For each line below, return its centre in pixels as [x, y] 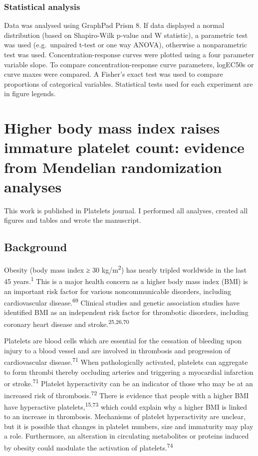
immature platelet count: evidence [124, 147]
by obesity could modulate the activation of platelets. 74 [89, 447]
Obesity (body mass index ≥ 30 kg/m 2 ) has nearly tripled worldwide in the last [126, 269]
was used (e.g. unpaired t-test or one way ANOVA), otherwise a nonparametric [126, 45]
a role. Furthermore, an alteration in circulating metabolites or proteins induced [127, 436]
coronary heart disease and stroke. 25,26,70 [67, 323]
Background [36, 247]
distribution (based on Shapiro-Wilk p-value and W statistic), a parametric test [126, 35]
